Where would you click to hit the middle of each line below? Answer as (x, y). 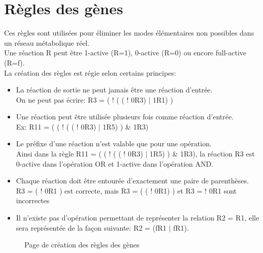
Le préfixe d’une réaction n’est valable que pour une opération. (114, 144)
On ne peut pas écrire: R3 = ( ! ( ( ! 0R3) (81, 99)
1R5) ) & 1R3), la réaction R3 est (202, 154)
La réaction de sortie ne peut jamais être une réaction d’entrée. (114, 90)
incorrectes (33, 200)
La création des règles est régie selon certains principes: (90, 72)
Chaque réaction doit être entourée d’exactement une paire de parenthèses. (132, 181)
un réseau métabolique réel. (47, 42)
